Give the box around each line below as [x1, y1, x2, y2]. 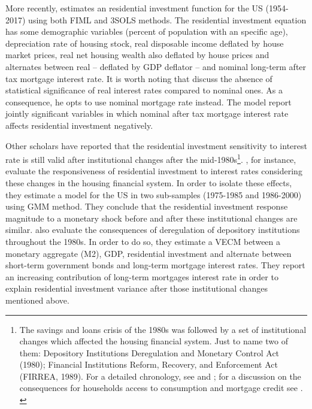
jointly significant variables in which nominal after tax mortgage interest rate [5, 107, 289, 120]
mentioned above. [5, 293, 69, 306]
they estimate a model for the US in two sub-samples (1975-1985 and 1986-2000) [5, 188, 302, 201]
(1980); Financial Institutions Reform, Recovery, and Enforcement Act [19, 358, 278, 371]
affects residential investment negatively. [5, 119, 153, 131]
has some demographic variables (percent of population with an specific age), [5, 25, 288, 38]
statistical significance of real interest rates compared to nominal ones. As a [5, 84, 283, 96]
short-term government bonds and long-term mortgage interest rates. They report [5, 259, 305, 271]
